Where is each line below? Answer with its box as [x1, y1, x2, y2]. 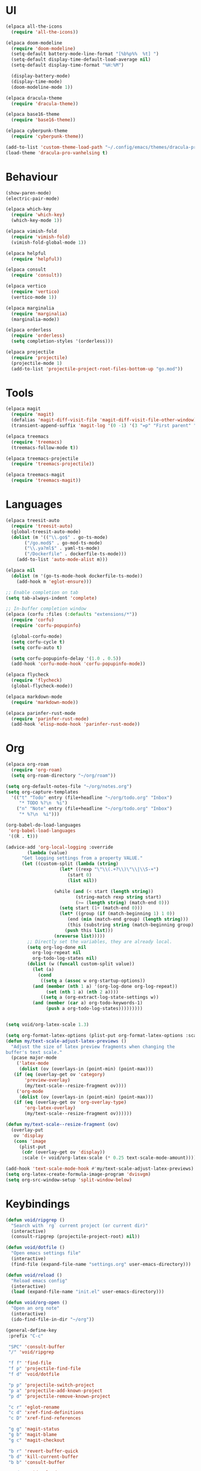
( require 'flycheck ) [11, 678, 62, 684]
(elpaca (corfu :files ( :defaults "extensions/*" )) [5, 612, 137, 618]
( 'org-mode [16, 1088, 44, 1094]
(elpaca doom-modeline [5, 40, 62, 46]
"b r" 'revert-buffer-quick [8, 1448, 79, 1454]
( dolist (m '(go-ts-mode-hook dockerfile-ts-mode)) [11, 573, 143, 579]
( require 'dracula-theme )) [11, 100, 79, 107]
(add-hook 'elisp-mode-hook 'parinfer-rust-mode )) [11, 721, 140, 727]
